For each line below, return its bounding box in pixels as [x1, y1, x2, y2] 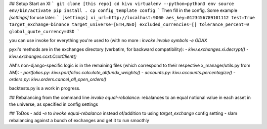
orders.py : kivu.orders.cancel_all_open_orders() [9, 76, 107, 82]
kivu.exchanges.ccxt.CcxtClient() [9, 53, 77, 59]
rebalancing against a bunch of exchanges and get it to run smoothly [9, 117, 149, 123]
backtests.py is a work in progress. [9, 86, 81, 91]
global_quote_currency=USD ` [9, 29, 80, 34]
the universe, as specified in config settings [9, 101, 98, 107]
